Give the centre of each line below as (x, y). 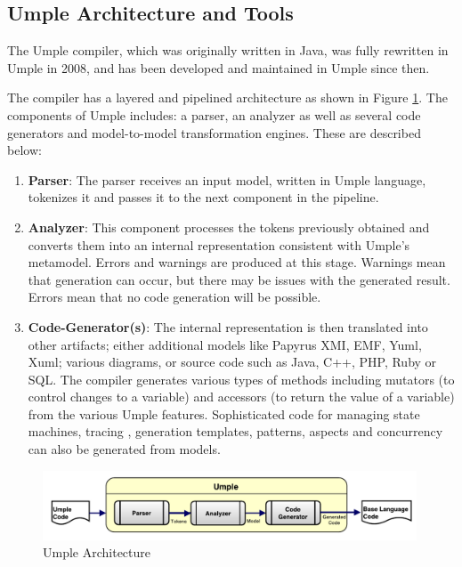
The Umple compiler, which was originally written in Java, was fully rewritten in (228, 50)
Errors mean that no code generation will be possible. (174, 297)
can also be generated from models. (124, 449)
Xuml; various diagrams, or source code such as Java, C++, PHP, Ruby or (232, 362)
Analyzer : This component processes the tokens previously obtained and (229, 227)
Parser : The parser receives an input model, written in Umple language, (227, 179)
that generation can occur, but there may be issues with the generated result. (239, 279)
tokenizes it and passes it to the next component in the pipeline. (203, 197)
